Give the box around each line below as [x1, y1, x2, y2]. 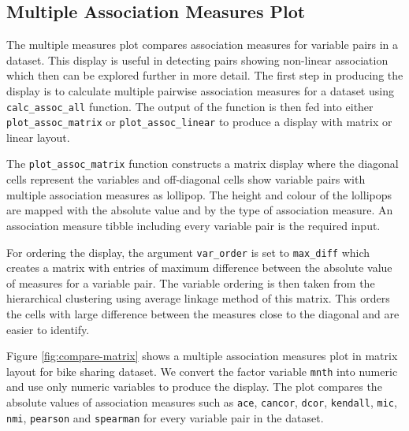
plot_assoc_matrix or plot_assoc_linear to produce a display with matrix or [6, 113, 392, 130]
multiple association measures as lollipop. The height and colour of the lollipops [6, 186, 392, 202]
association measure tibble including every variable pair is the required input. [6, 217, 381, 233]
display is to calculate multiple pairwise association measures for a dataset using [6, 82, 394, 98]
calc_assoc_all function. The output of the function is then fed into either [6, 98, 374, 114]
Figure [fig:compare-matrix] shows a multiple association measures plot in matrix [6, 347, 398, 364]
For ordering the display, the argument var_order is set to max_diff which [6, 243, 370, 260]
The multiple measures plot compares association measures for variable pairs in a [6, 36, 399, 53]
